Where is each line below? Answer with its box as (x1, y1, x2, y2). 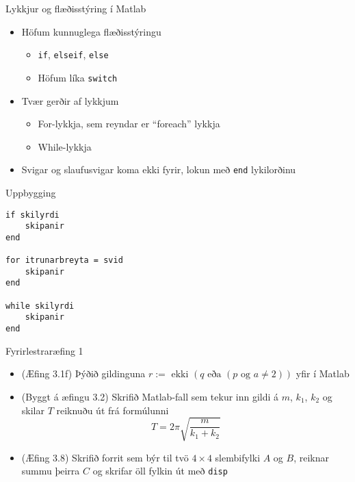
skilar (21, 403, 44, 417)
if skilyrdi (5, 210, 60, 220)
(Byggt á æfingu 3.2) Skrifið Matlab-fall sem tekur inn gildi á (21, 389, 279, 403)
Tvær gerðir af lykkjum (21, 93, 119, 107)
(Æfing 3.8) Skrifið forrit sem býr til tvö (21, 450, 189, 464)
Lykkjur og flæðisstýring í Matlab (5, 1, 146, 15)
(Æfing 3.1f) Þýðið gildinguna (21, 366, 146, 381)
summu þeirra (21, 464, 80, 478)
